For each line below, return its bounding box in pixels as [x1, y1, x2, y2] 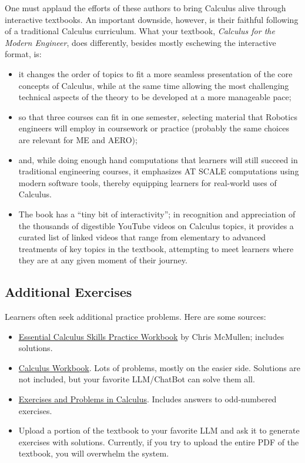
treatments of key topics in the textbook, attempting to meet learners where [18, 242, 294, 254]
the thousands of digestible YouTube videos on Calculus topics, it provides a [18, 219, 294, 231]
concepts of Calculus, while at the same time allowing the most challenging [18, 79, 289, 91]
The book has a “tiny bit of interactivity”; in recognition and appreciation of [18, 207, 296, 220]
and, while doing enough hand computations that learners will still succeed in [18, 153, 298, 166]
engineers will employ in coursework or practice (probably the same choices [18, 122, 289, 134]
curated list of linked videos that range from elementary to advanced [18, 231, 266, 243]
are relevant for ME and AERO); [18, 133, 138, 145]
